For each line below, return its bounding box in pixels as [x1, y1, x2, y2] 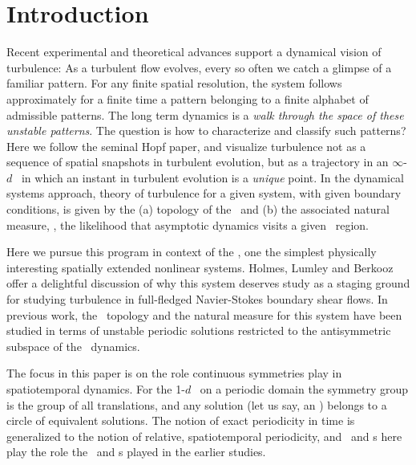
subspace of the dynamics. [6, 337, 140, 354]
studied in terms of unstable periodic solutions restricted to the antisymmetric [6, 322, 391, 339]
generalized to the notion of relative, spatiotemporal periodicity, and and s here [6, 427, 402, 444]
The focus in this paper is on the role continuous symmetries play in [6, 365, 342, 381]
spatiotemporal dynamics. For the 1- [6, 381, 185, 397]
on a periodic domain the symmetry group [200, 381, 409, 397]
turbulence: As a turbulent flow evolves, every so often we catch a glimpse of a [6, 59, 392, 75]
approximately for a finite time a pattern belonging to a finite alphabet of [6, 90, 369, 107]
